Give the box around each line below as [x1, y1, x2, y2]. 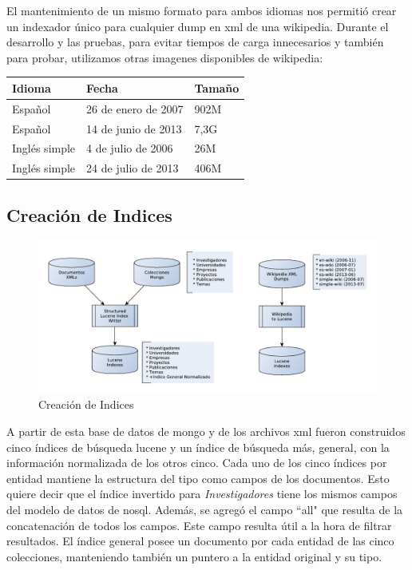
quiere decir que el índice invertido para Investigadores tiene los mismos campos [6, 485, 398, 502]
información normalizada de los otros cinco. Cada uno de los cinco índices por [6, 454, 387, 471]
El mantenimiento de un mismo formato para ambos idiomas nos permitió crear [6, 2, 397, 18]
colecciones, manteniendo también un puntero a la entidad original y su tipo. [6, 548, 382, 564]
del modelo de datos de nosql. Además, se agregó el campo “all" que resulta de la [6, 501, 403, 517]
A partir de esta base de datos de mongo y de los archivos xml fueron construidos [6, 423, 406, 440]
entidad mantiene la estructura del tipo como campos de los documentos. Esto [6, 469, 390, 486]
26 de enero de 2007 [86, 100, 184, 117]
